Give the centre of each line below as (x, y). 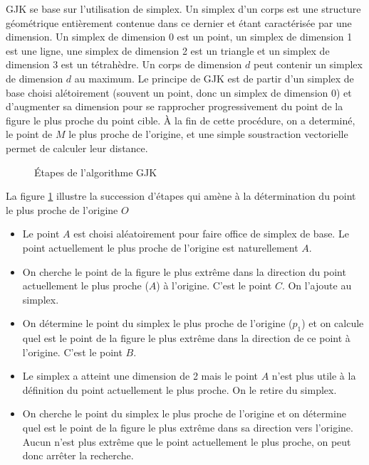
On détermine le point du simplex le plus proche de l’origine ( (157, 323)
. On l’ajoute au (317, 285)
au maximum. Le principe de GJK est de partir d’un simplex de (214, 78)
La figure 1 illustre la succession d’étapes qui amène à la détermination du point (181, 196)
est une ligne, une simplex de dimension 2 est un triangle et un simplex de (168, 50)
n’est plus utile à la (314, 376)
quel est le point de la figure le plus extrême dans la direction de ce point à (186, 338)
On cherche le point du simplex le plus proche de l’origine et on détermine (184, 413)
